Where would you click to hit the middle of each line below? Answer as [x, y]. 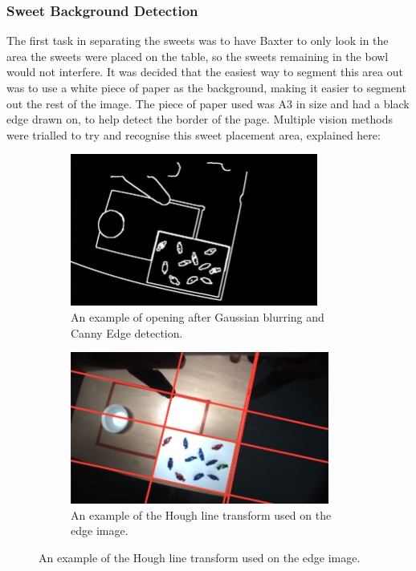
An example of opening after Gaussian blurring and [198, 316]
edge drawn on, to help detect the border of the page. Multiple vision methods [200, 119]
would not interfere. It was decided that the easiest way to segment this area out [205, 72]
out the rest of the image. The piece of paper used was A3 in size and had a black [208, 103]
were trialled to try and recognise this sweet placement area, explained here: [194, 134]
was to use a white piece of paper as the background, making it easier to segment [206, 87]
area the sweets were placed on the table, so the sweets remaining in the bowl [198, 56]
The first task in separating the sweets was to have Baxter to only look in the [198, 40]
